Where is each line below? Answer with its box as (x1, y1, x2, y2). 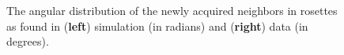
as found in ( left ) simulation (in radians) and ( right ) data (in (6, 17, 308, 34)
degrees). (6, 33, 49, 49)
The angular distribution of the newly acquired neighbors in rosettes (6, 2, 338, 18)
